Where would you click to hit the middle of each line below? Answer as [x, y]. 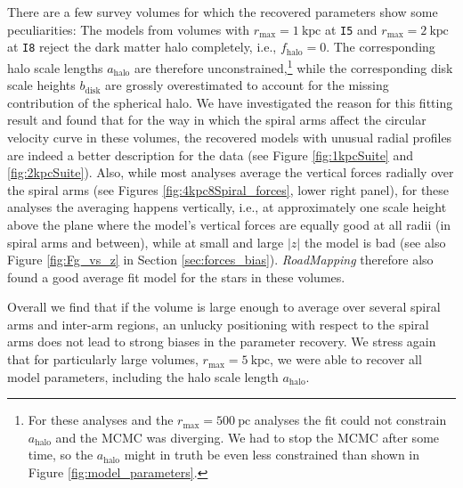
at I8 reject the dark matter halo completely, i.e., [142, 47]
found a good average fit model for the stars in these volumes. [176, 277]
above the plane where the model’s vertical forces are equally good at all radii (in [229, 224]
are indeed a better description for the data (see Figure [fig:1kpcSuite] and [210, 155]
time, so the [61, 455]
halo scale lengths [55, 67]
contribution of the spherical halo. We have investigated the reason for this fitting [230, 102]
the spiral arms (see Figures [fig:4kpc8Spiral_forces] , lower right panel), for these [228, 189]
